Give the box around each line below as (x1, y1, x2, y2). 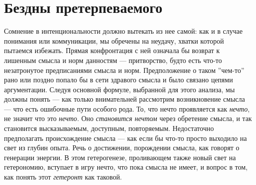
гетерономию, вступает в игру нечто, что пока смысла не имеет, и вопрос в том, (4, 162, 248, 172)
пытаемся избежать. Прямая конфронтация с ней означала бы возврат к (4, 45, 220, 56)
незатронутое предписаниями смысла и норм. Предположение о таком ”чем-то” (4, 64, 245, 75)
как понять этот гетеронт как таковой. (4, 172, 122, 182)
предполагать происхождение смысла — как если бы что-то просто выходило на (4, 132, 247, 143)
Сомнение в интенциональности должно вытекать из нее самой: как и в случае (4, 26, 243, 36)
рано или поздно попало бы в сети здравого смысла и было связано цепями (4, 74, 233, 85)
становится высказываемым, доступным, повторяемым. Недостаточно (4, 123, 214, 133)
